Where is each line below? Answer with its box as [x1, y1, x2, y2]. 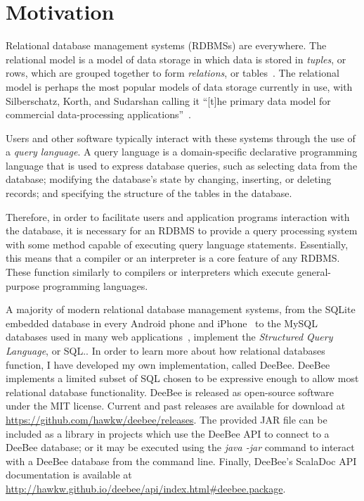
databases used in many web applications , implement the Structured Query [6, 329, 333, 344]
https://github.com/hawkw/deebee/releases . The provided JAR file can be [6, 412, 327, 426]
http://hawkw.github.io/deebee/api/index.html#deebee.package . [6, 481, 286, 495]
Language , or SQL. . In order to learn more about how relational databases [6, 343, 325, 357]
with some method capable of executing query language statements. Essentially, [6, 236, 349, 251]
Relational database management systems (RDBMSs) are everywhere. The [6, 38, 327, 53]
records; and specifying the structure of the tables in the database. [6, 186, 292, 201]
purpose [6, 278, 39, 293]
